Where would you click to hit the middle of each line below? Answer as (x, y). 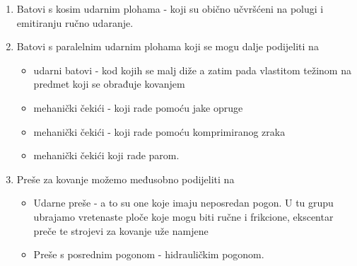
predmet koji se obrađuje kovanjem (109, 84)
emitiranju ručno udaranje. (75, 22)
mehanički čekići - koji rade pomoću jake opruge (138, 107)
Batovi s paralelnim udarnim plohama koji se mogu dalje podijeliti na (168, 46)
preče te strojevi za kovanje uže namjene (121, 230)
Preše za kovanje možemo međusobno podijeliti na (125, 179)
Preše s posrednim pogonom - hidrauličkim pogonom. (149, 254)
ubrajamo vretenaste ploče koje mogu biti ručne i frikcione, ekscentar (183, 216)
